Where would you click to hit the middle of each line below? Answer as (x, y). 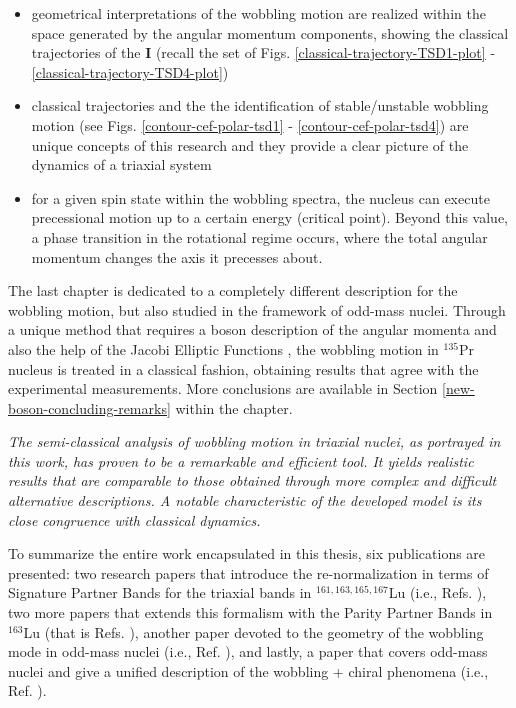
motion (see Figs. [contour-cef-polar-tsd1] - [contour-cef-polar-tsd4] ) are (250, 124)
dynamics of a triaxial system (121, 164)
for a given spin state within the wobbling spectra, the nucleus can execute (260, 197)
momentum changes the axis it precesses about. (177, 256)
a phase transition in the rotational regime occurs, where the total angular (259, 236)
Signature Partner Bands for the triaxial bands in (160, 592)
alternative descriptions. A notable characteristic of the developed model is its (245, 500)
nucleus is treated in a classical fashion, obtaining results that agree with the (243, 368)
